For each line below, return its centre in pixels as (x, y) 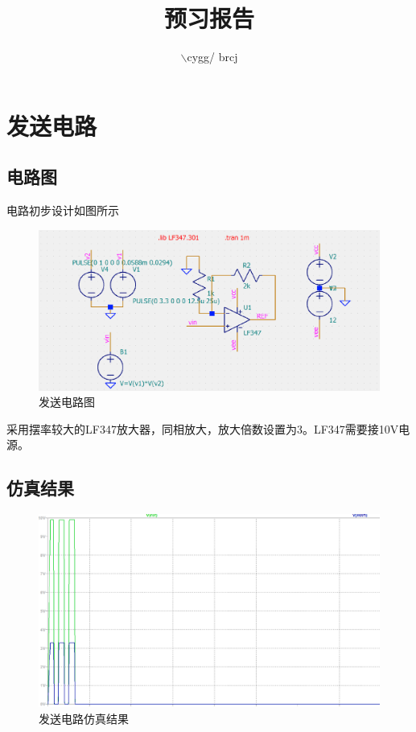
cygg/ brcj (212, 57)
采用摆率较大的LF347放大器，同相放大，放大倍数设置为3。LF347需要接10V (203, 428)
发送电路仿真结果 (84, 719)
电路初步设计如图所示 (63, 210)
